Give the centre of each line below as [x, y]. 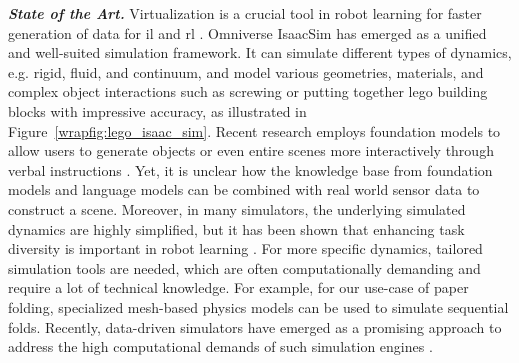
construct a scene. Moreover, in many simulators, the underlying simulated [237, 208]
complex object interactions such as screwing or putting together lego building [248, 91]
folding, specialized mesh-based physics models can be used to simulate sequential [258, 306]
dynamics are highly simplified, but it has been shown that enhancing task [236, 228]
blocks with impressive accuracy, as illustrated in [157, 110]
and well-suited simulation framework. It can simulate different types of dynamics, [260, 52]
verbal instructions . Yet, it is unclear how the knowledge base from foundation [250, 169]
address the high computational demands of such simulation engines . [220, 346]
